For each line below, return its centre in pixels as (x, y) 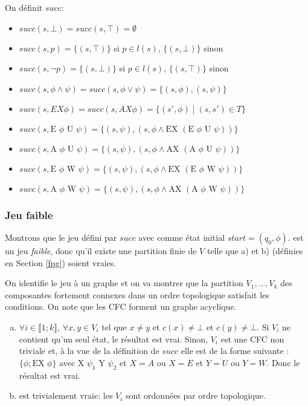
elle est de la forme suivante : (235, 351)
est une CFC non (252, 339)
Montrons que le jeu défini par (61, 237)
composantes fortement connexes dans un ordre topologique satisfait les (137, 294)
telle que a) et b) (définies (255, 250)
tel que (114, 326)
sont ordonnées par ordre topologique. (196, 395)
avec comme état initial (182, 237)
